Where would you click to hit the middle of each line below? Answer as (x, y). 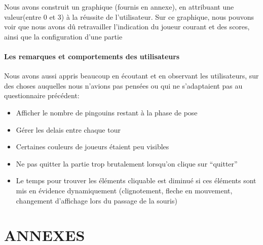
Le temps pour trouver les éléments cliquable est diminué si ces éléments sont (136, 180)
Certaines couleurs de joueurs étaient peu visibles (92, 147)
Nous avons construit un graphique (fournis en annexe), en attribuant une (119, 7)
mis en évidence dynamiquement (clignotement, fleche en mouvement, (124, 190)
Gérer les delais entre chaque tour (68, 129)
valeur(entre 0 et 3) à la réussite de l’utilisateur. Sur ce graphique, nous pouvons (129, 16)
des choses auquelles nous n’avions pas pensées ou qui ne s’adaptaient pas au (123, 85)
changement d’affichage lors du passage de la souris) (97, 200)
